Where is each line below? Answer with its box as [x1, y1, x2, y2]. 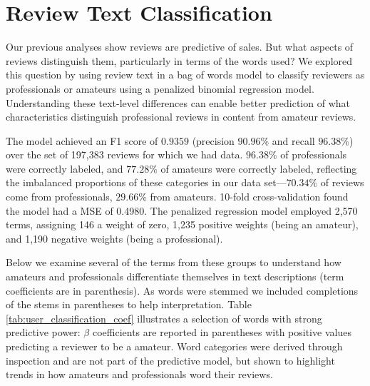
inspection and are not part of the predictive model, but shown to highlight [6, 352, 335, 367]
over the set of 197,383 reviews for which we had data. [6, 147, 243, 162]
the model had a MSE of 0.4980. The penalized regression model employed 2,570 [6, 203, 358, 218]
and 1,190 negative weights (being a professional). [6, 230, 223, 245]
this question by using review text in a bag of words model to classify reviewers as [6, 67, 365, 82]
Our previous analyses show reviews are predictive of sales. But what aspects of [6, 39, 354, 54]
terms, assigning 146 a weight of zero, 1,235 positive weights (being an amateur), [6, 217, 359, 232]
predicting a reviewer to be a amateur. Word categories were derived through [6, 339, 343, 353]
